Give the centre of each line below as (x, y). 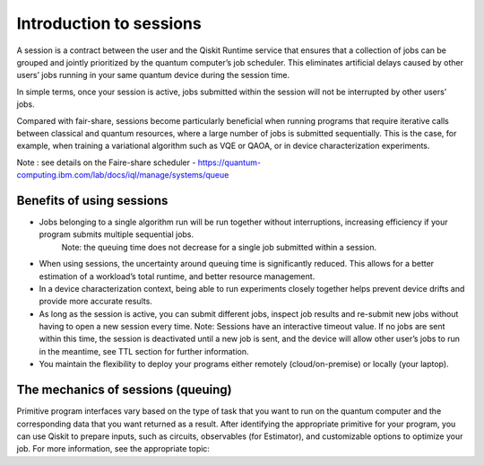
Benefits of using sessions (92, 201)
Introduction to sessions (109, 23)
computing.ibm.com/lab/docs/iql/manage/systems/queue (123, 175)
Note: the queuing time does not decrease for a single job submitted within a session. (219, 247)
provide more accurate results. (95, 302)
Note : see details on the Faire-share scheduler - (106, 162)
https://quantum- (229, 162)
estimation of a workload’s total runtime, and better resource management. (177, 276)
